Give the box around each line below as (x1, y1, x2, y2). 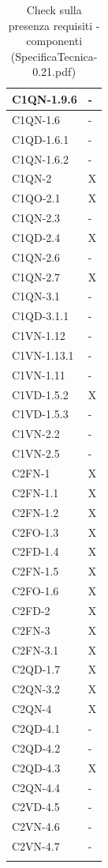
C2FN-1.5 (12, 563, 59, 579)
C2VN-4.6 (12, 818, 60, 835)
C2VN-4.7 (12, 838, 60, 855)
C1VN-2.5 (12, 445, 60, 462)
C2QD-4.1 (12, 719, 61, 736)
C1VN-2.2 (12, 425, 60, 442)
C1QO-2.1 (12, 190, 61, 206)
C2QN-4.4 (12, 779, 61, 795)
